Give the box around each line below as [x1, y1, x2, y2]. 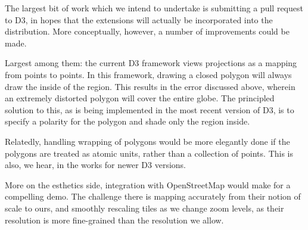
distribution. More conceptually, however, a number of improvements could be [5, 25, 290, 38]
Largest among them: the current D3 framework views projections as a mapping [5, 57, 297, 69]
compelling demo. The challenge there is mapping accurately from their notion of [5, 190, 301, 203]
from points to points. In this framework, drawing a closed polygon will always [5, 68, 292, 80]
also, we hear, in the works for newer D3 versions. [5, 158, 186, 171]
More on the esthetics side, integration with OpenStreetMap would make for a [5, 178, 291, 191]
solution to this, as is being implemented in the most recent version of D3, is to [5, 103, 294, 116]
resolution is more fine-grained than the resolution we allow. [5, 213, 224, 226]
